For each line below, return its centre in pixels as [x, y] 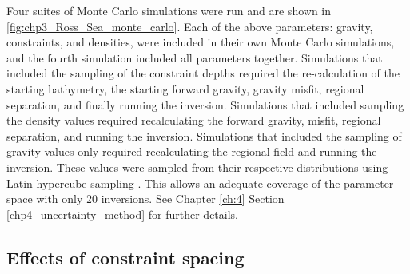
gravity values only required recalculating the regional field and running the [192, 151]
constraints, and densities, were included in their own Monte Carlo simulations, [201, 42]
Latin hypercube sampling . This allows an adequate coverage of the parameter [200, 183]
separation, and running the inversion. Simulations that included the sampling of [204, 135]
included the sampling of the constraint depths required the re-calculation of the [203, 73]
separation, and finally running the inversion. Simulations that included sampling [205, 104]
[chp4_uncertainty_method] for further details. [123, 214]
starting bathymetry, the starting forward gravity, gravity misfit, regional [185, 88]
